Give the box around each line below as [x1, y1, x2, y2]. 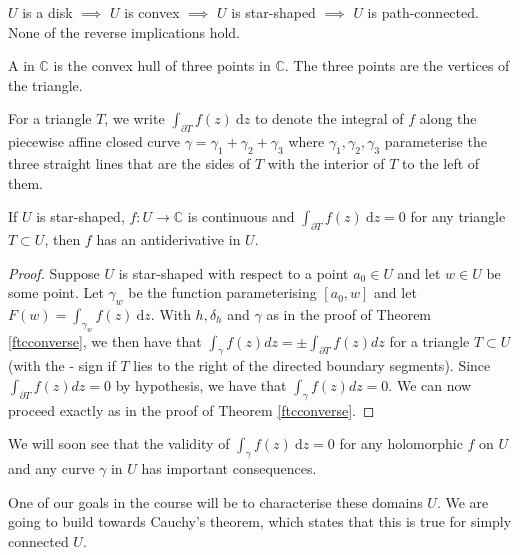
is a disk [22, 2, 73, 22]
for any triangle [410, 206, 506, 227]
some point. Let [8, 282, 104, 303]
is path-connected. [367, 2, 479, 22]
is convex [124, 2, 180, 22]
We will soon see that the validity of [8, 433, 230, 454]
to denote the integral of [254, 108, 404, 129]
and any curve [8, 458, 95, 479]
